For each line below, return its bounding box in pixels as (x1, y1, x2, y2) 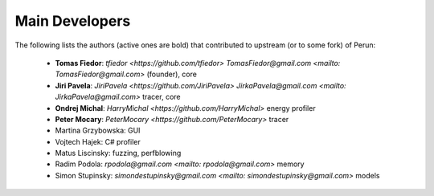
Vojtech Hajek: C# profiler (55, 137, 141, 146)
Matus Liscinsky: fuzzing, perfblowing (55, 149, 182, 158)
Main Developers (14, 12, 131, 30)
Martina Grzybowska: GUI (55, 125, 141, 136)
